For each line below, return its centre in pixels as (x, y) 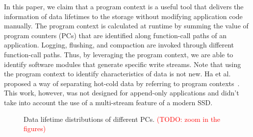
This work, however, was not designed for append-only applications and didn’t (122, 93)
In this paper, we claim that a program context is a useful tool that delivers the (124, 6)
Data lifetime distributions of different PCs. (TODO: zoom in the (122, 119)
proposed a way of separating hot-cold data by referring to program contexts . (122, 83)
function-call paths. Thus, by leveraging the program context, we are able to (119, 54)
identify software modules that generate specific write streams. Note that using (123, 64)
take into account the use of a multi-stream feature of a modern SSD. (108, 102)
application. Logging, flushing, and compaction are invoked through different (119, 45)
